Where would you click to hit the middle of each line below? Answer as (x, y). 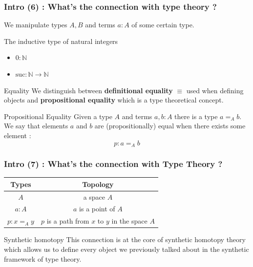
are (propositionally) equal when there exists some (170, 126)
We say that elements (36, 126)
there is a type (196, 116)
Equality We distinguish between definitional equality (88, 90)
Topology (98, 184)
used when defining (215, 90)
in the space (129, 221)
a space (94, 196)
